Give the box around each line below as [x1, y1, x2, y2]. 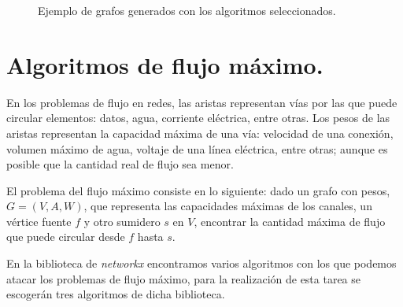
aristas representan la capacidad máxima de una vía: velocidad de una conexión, [6, 124, 394, 141]
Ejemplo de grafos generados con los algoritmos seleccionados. [38, 2, 336, 18]
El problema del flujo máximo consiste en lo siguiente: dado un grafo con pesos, [6, 182, 390, 198]
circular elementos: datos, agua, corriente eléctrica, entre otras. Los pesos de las [6, 109, 390, 126]
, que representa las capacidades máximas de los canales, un [83, 198, 372, 214]
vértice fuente [6, 213, 72, 229]
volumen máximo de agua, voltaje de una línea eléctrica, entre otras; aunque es [6, 140, 388, 157]
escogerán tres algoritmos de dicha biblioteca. [6, 286, 225, 302]
